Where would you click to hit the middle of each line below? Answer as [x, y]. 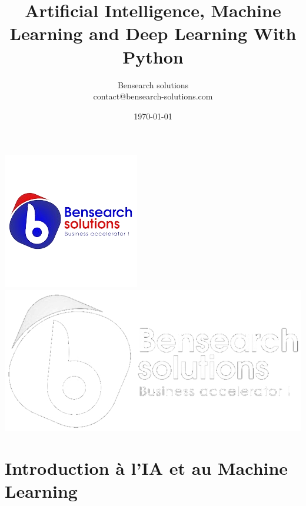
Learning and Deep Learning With [153, 33]
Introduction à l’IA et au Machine [147, 467]
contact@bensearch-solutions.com [153, 96]
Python [153, 56]
